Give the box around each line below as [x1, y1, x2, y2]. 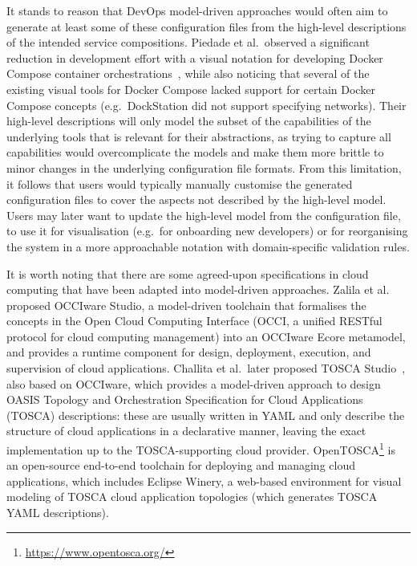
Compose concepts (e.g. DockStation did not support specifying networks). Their [6, 96, 407, 113]
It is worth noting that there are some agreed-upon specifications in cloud [6, 265, 369, 282]
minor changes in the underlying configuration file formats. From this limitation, [6, 159, 402, 176]
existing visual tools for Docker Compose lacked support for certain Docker [6, 80, 375, 97]
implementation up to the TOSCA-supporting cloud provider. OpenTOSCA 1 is [6, 439, 395, 458]
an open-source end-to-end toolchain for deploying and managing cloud [6, 457, 355, 474]
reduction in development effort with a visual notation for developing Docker [6, 49, 383, 66]
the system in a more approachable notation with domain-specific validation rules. [6, 238, 410, 254]
